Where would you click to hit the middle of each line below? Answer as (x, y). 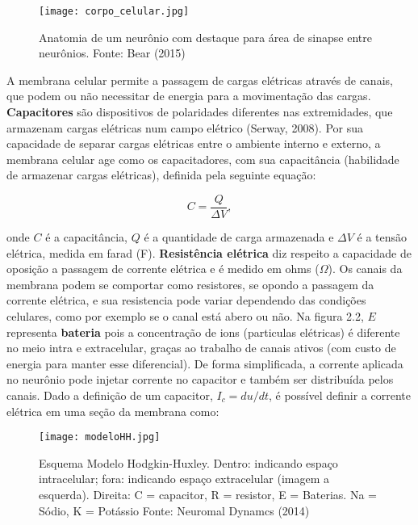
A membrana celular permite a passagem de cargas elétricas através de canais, (200, 80)
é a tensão (382, 237)
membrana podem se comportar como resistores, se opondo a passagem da (190, 284)
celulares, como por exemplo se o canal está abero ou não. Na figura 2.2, (185, 316)
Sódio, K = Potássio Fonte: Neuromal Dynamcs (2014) (174, 510)
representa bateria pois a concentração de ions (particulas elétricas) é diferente (203, 332)
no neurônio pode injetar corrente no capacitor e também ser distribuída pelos (200, 379)
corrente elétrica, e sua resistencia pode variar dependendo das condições (186, 300)
